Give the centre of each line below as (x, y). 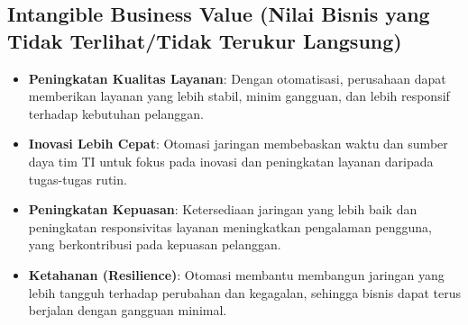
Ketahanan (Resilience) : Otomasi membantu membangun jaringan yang (236, 274)
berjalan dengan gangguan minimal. (128, 310)
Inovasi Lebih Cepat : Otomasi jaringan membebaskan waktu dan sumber (238, 144)
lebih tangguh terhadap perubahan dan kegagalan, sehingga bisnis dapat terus (245, 292)
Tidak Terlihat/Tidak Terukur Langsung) (205, 40)
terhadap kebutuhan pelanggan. (116, 113)
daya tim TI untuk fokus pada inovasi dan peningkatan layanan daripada (231, 161)
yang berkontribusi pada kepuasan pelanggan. (155, 244)
